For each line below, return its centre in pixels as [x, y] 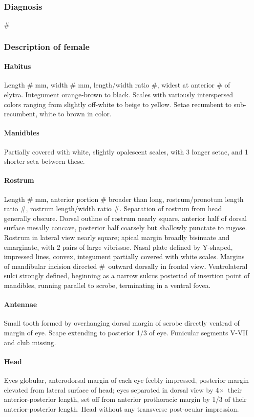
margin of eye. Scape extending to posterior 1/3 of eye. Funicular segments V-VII [126, 332]
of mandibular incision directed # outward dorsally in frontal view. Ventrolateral [126, 266]
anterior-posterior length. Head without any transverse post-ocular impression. [122, 408]
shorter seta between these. [44, 161]
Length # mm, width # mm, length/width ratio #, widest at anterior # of [117, 85]
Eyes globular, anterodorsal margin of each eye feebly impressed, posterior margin [127, 380]
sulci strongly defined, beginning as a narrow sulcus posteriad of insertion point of [127, 275]
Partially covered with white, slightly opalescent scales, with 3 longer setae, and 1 [126, 151]
